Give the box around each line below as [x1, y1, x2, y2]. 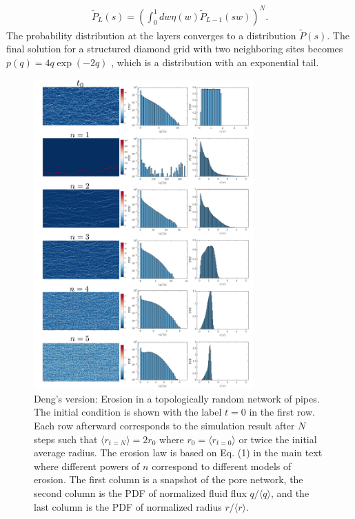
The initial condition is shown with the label [34, 405, 222, 419]
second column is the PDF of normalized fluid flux [34, 486, 247, 500]
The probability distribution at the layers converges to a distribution [6, 28, 296, 42]
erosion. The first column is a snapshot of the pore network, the [34, 472, 303, 487]
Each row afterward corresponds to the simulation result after [34, 418, 295, 433]
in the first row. [249, 405, 315, 419]
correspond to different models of [152, 458, 292, 473]
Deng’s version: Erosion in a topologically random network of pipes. [34, 391, 320, 405]
